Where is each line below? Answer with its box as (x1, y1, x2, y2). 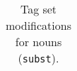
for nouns (15, 33, 62, 50)
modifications (6, 17, 71, 33)
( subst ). (18, 50, 59, 66)
